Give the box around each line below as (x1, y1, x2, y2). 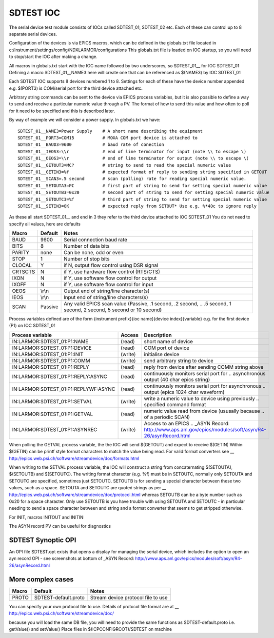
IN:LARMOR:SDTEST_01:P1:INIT (12, 351, 84, 358)
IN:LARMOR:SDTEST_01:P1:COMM (12, 357, 90, 364)
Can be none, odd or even (63, 249, 124, 256)
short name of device (144, 338, 193, 345)
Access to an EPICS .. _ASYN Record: (144, 420, 230, 427)
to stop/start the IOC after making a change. (9, 54, 98, 60)
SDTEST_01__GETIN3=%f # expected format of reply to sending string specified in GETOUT (18, 169, 267, 175)
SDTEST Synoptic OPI (9, 536, 77, 544)
